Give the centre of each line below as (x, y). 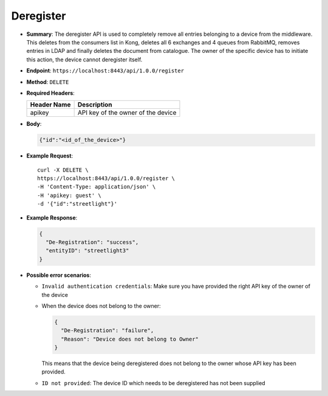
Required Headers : (51, 93)
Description (95, 105)
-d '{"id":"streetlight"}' (77, 204)
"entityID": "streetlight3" (87, 251)
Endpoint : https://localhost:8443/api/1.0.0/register (105, 71)
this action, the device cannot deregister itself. (84, 59)
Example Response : (52, 217)
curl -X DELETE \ (63, 170)
